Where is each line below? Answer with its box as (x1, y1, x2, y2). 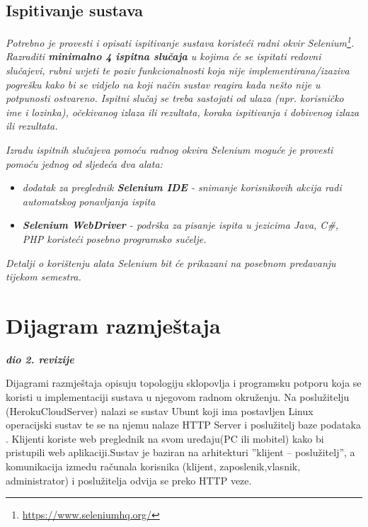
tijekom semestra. (6, 269, 81, 284)
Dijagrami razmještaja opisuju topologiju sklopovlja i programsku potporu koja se (6, 375, 362, 390)
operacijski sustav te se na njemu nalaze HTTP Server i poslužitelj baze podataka (6, 417, 361, 432)
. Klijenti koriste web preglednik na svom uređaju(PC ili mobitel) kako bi (6, 431, 324, 446)
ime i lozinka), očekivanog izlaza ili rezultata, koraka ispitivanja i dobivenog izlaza (6, 104, 360, 119)
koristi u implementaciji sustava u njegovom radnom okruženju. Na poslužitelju (6, 390, 350, 404)
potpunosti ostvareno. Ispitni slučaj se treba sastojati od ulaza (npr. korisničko (6, 91, 344, 106)
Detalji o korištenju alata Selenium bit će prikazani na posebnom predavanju (6, 255, 336, 270)
